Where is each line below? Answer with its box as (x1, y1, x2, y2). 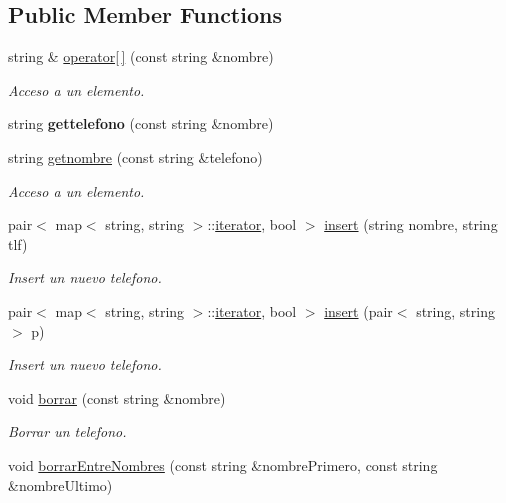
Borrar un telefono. (8, 421, 127, 442)
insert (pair (324, 300, 393, 321)
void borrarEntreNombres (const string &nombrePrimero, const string (8, 454, 438, 475)
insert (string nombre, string (324, 214, 498, 235)
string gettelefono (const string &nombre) (8, 113, 274, 134)
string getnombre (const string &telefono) (8, 146, 263, 167)
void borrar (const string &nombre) (8, 387, 226, 408)
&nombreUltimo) (8, 474, 113, 495)
